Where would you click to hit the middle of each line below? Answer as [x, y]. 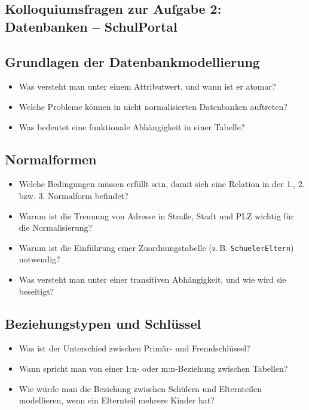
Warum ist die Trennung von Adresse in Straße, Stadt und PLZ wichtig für [156, 215]
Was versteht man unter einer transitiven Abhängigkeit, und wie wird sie [152, 279]
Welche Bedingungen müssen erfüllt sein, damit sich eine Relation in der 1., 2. [162, 184]
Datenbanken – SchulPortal [91, 26]
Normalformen [51, 159]
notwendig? [39, 259]
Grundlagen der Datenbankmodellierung [132, 61]
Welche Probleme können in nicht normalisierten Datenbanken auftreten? [153, 106]
